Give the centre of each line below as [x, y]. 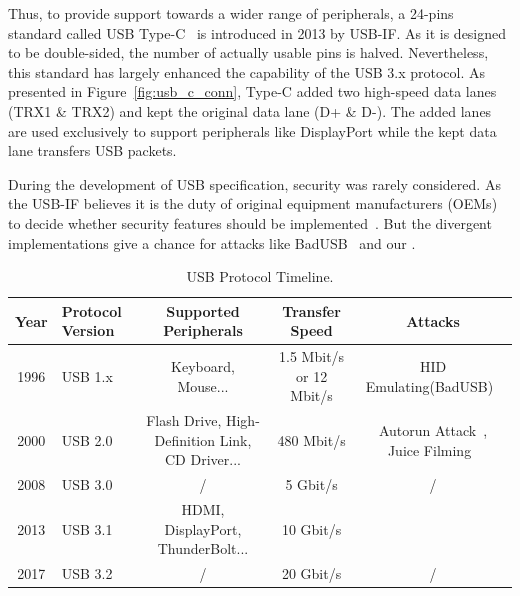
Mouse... [203, 385]
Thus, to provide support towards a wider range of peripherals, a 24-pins [231, 13]
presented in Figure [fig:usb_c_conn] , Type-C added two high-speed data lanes [252, 91]
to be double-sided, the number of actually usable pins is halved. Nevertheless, [248, 52]
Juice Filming [429, 449]
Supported [203, 310]
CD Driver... [203, 459]
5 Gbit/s [311, 484]
